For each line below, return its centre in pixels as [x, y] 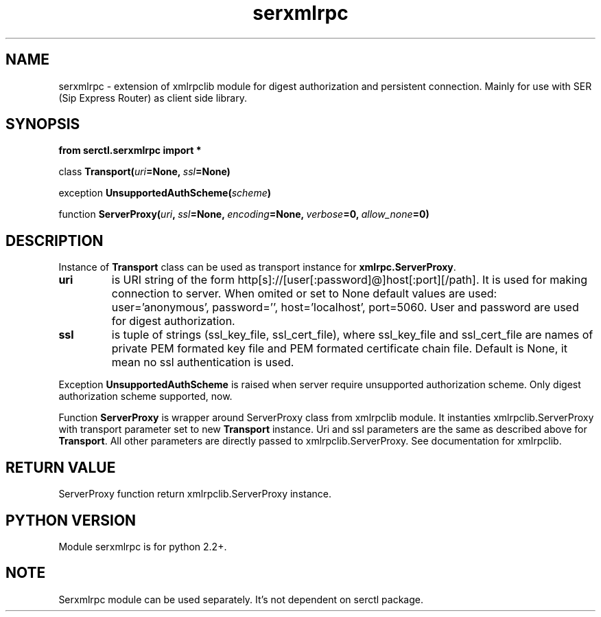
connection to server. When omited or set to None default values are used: [304, 294]
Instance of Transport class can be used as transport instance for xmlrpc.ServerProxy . [257, 267]
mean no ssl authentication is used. [203, 362]
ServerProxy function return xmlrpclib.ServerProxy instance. [195, 494]
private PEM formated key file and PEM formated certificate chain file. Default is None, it [339, 349]
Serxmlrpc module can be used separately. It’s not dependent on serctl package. [241, 599]
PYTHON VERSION [71, 520]
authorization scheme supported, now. [145, 396]
